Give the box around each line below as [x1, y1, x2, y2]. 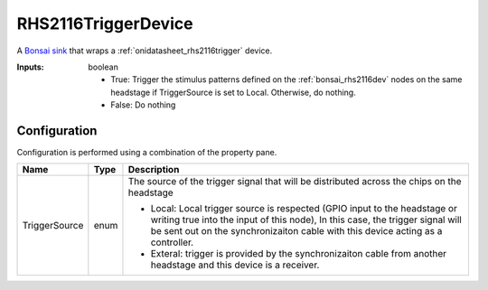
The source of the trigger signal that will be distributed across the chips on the [127, 175, 462, 188]
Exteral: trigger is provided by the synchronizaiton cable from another [150, 248, 447, 260]
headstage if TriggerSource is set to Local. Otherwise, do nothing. [110, 87, 356, 98]
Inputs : [16, 61, 44, 72]
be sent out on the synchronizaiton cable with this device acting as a [150, 225, 443, 238]
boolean [88, 61, 119, 72]
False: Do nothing [110, 99, 176, 110]
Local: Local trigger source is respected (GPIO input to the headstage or [150, 202, 458, 215]
